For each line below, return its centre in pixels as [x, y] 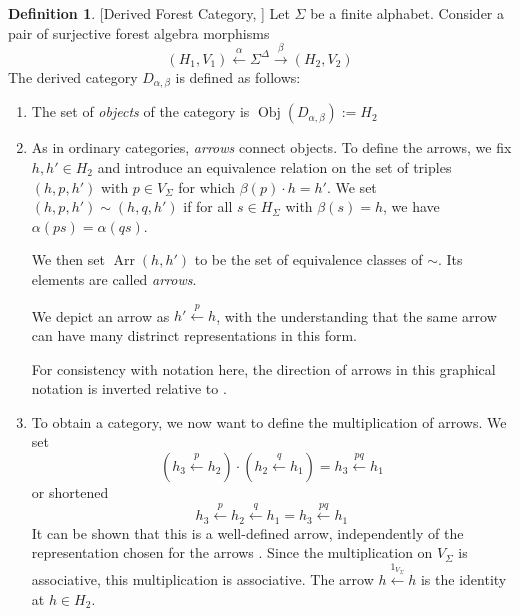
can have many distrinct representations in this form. [194, 334]
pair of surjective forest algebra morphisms [139, 32]
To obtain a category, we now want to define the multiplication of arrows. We [269, 421]
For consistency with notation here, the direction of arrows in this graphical [263, 368]
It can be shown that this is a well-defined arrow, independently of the [247, 532]
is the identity [463, 578]
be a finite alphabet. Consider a [407, 13]
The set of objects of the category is [140, 111]
